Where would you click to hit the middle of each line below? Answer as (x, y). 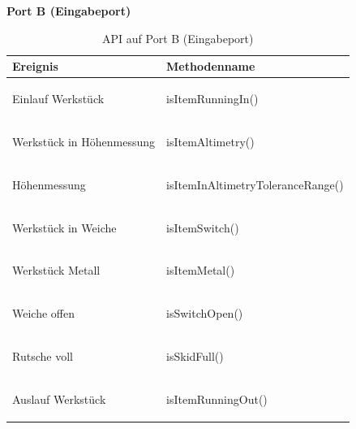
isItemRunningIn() (212, 99)
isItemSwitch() (203, 227)
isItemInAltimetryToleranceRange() (255, 184)
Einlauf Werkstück (58, 99)
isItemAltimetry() (210, 141)
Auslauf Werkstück (59, 399)
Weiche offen (43, 313)
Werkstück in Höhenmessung (84, 141)
